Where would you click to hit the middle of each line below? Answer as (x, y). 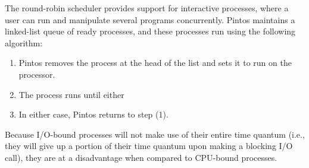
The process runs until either (71, 94)
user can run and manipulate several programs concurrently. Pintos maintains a (150, 19)
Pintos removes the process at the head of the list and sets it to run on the (155, 63)
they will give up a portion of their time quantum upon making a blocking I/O (149, 146)
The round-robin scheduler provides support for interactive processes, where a (147, 8)
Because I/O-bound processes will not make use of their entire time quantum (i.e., (155, 134)
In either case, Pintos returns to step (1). (93, 114)
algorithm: (24, 42)
